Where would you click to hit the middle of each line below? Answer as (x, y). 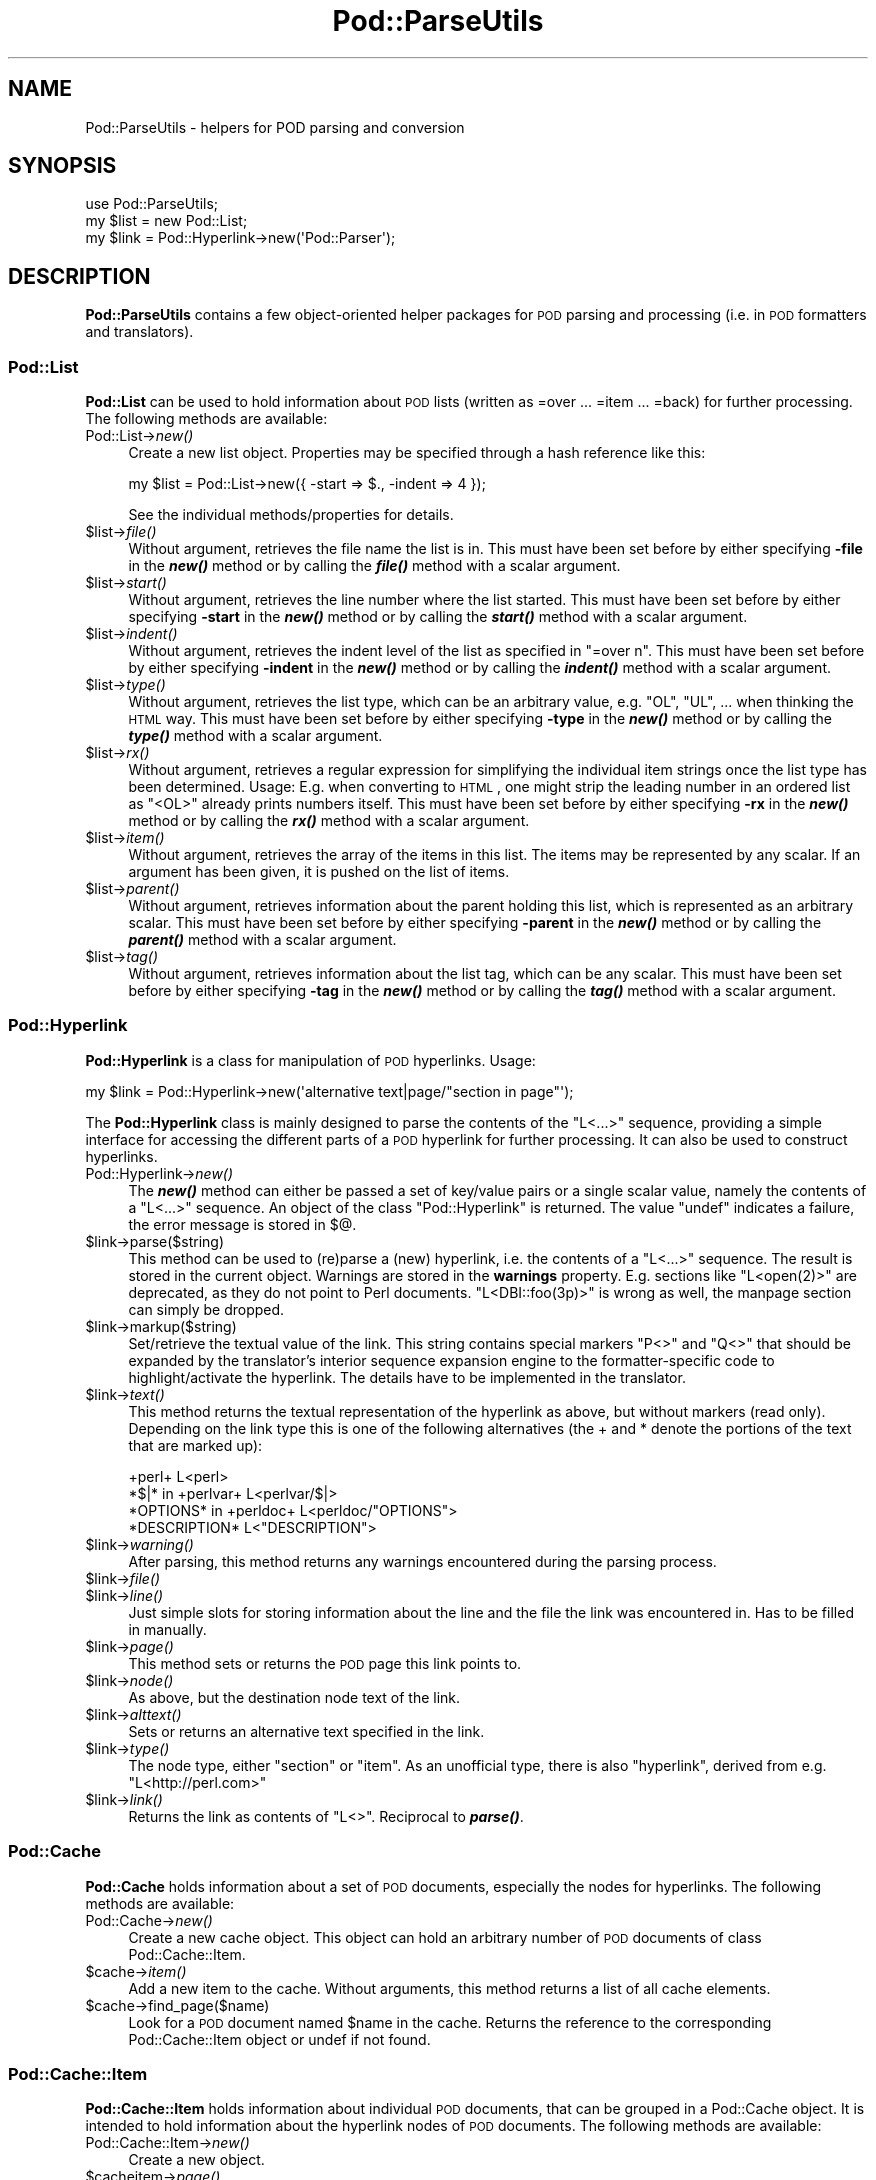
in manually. (167, 1629)
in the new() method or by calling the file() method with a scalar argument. (374, 566)
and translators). (139, 332)
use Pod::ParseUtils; (152, 204)
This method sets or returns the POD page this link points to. (325, 1663)
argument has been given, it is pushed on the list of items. (319, 872)
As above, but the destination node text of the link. (294, 1697)
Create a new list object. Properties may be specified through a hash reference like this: (417, 453)
